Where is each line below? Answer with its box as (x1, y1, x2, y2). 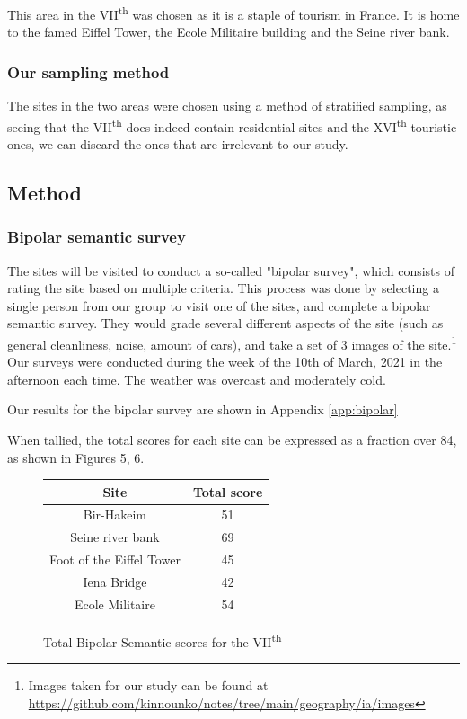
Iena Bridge (83, 572, 147, 590)
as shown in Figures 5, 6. (7, 448, 145, 466)
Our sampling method (7, 60, 170, 83)
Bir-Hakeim (83, 505, 147, 524)
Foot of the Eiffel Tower (49, 550, 181, 569)
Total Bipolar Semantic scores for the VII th (43, 629, 282, 651)
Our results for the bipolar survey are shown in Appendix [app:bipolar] (7, 400, 398, 419)
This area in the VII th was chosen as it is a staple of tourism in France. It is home (7, 3, 460, 23)
